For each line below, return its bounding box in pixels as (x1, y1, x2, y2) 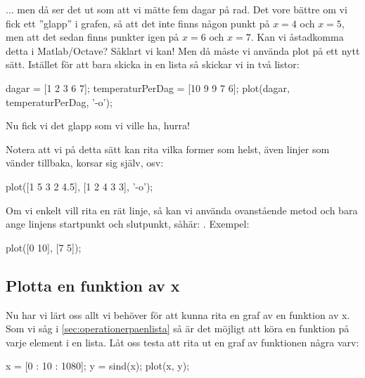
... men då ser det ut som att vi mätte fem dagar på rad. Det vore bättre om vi (6, 2, 347, 16)
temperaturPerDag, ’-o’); (6, 94, 113, 109)
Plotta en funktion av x (6, 274, 180, 296)
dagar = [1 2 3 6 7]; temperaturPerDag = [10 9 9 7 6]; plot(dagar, (6, 80, 290, 95)
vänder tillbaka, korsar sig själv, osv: (6, 155, 164, 170)
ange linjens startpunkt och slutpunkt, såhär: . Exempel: (6, 216, 250, 231)
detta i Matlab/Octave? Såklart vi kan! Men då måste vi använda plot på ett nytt (6, 43, 360, 58)
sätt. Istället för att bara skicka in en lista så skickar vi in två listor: (6, 57, 300, 72)
